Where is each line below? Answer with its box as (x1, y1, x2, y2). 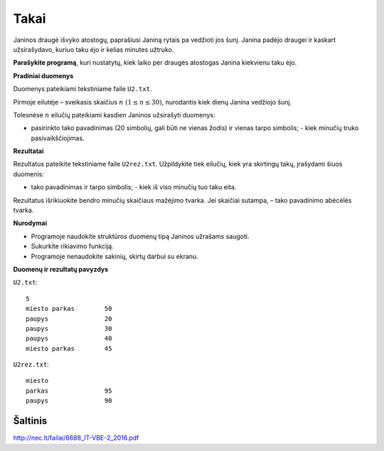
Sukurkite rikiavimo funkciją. (31, 242, 114, 250)
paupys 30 (26, 324, 112, 332)
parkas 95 (26, 386, 112, 395)
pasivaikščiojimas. (31, 134, 85, 142)
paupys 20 (26, 314, 112, 323)
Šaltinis (13, 415, 48, 427)
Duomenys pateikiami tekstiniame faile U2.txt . (13, 85, 152, 93)
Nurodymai (13, 219, 48, 228)
